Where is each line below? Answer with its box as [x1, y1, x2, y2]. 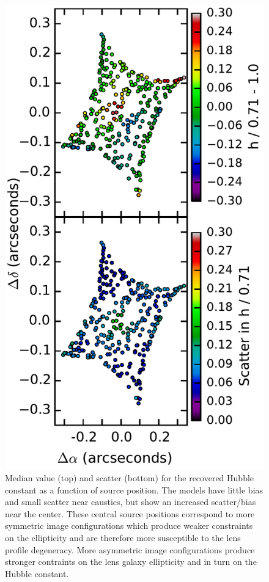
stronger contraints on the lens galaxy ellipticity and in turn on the [5, 555, 257, 568]
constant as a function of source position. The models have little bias [5, 483, 263, 496]
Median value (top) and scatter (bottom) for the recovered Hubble [5, 471, 254, 484]
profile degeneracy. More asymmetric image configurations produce [5, 543, 255, 556]
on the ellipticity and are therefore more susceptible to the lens [5, 531, 241, 544]
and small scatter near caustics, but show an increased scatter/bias [5, 495, 256, 508]
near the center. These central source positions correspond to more [5, 507, 255, 520]
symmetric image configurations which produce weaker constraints [5, 519, 253, 532]
